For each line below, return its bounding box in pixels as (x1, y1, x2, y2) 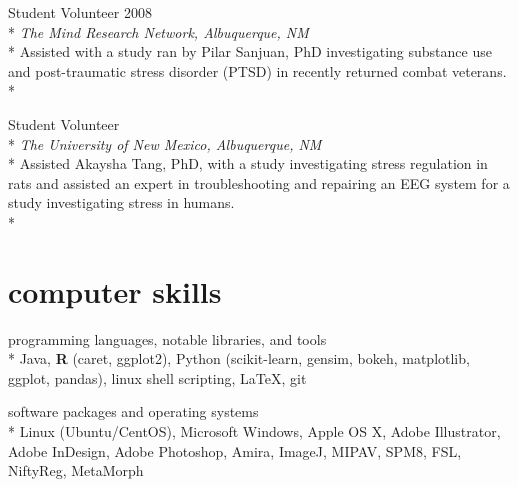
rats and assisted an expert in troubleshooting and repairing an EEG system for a (8, 172, 510, 193)
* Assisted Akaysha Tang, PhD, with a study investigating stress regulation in (8, 153, 488, 174)
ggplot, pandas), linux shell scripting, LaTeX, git (8, 367, 307, 388)
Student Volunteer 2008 (8, 2, 152, 22)
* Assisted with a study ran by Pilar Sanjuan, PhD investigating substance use (8, 41, 492, 62)
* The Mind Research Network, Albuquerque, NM (8, 21, 309, 42)
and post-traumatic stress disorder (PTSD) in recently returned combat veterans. (8, 60, 507, 81)
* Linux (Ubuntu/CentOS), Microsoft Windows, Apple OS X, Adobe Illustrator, (8, 421, 501, 442)
